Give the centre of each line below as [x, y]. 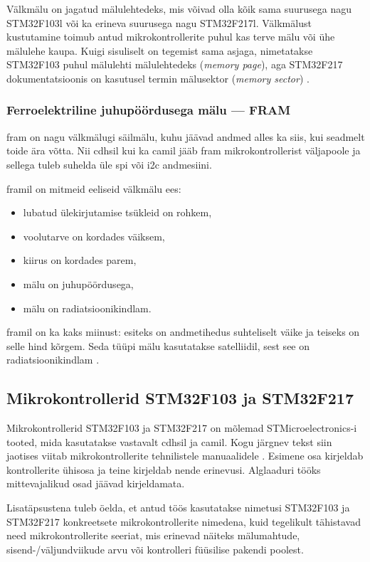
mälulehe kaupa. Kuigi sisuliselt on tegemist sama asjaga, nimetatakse [160, 50]
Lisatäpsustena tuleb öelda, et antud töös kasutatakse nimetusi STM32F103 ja [178, 508]
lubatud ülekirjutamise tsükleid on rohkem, [117, 212]
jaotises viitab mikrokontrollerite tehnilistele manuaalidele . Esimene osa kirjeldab [185, 456]
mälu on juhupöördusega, [78, 283]
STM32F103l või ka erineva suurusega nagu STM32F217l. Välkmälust [159, 22]
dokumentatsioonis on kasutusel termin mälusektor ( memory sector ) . [158, 78]
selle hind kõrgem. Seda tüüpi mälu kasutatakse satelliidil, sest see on [158, 345]
